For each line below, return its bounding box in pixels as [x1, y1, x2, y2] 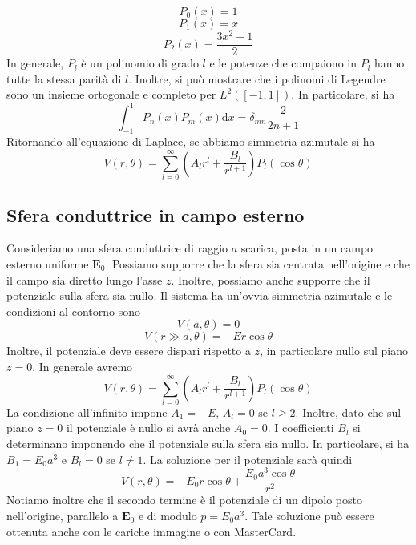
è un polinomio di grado [81, 54, 199, 71]
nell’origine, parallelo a [6, 507, 119, 523]
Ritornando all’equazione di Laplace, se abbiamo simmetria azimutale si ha [6, 133, 375, 150]
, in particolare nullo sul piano [260, 342, 409, 359]
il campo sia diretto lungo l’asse [6, 271, 163, 288]
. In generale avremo [32, 357, 133, 374]
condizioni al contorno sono [6, 302, 140, 319]
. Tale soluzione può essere [244, 507, 374, 523]
